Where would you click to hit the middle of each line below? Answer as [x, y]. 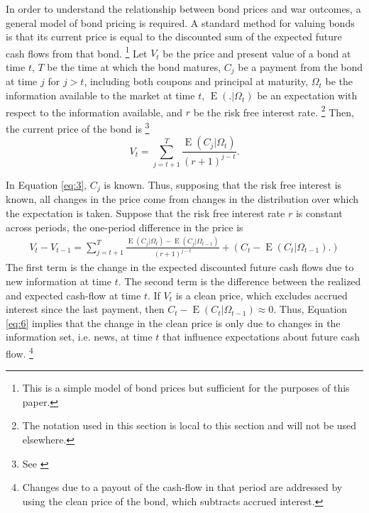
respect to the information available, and [94, 112]
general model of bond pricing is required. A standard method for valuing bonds [180, 22]
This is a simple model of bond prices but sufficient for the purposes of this [186, 388]
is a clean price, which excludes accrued [261, 295]
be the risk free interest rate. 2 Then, [274, 111]
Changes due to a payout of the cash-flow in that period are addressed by [182, 487]
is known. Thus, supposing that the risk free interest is [223, 184]
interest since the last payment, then [85, 309]
